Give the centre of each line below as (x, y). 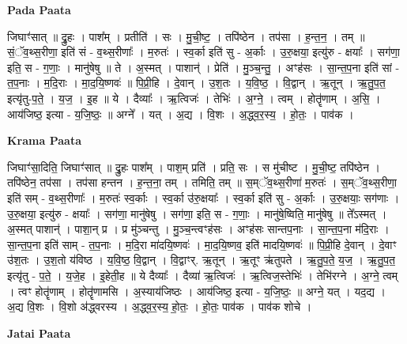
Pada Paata (39, 9)
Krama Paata (44, 140)
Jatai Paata (39, 333)
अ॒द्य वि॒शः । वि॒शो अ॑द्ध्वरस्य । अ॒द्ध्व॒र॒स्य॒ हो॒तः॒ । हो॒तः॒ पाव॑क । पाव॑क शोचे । (160, 306)
